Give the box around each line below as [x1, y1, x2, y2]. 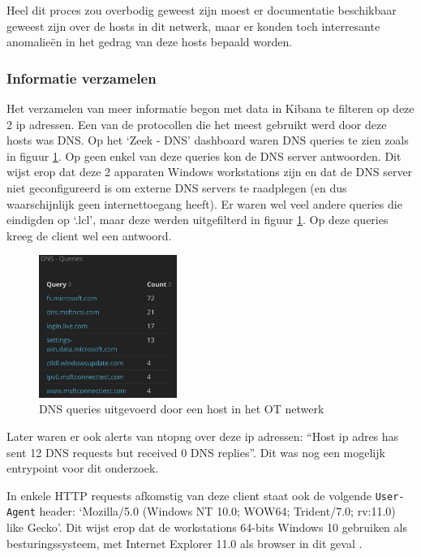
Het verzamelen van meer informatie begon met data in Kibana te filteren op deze [6, 100, 415, 116]
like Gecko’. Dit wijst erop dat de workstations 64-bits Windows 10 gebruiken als [6, 519, 407, 535]
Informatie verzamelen [6, 67, 157, 88]
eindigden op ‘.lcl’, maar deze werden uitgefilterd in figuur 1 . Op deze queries [6, 211, 389, 228]
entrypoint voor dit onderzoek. [6, 460, 159, 477]
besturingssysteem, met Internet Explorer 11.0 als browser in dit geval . [6, 534, 363, 551]
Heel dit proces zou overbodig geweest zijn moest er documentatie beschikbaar [6, 2, 397, 18]
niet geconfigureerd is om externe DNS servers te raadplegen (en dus [6, 179, 347, 196]
